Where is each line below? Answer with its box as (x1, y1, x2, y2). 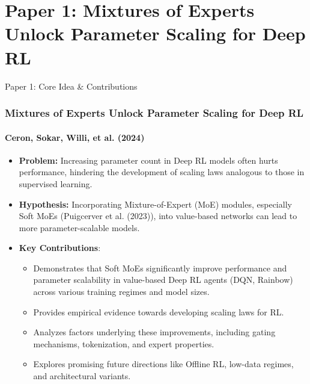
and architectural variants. (33, 370, 131, 382)
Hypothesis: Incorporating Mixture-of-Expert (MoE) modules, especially (19, 197, 292, 210)
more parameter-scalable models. (19, 221, 140, 234)
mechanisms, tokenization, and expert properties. (33, 337, 214, 350)
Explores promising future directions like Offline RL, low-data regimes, (33, 358, 294, 370)
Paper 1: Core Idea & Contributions (5, 79, 138, 92)
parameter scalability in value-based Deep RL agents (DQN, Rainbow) (33, 273, 293, 286)
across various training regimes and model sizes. (33, 285, 210, 298)
